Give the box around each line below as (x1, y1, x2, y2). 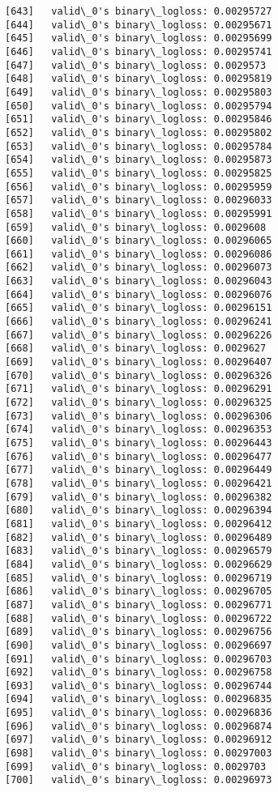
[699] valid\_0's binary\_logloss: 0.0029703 (5, 760, 267, 773)
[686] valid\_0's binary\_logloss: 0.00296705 (5, 585, 272, 598)
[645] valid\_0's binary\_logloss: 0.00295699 (5, 32, 272, 45)
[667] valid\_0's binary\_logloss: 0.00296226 (5, 329, 272, 341)
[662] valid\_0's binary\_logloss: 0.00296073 (5, 262, 272, 274)
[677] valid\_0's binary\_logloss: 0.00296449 (5, 464, 272, 476)
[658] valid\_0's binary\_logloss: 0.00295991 (5, 207, 272, 219)
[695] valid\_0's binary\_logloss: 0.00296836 (5, 707, 272, 719)
